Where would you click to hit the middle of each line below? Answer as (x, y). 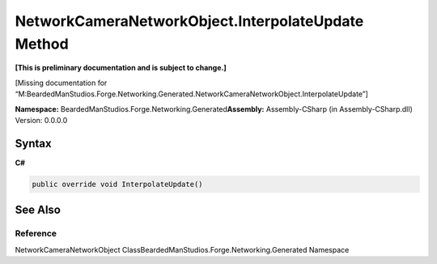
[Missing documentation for (61, 83)
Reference (36, 233)
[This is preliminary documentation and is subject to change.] (121, 68)
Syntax (33, 143)
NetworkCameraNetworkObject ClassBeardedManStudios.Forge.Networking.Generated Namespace (182, 249)
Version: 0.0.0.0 (41, 120)
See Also (38, 210)
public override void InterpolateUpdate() (117, 184)
